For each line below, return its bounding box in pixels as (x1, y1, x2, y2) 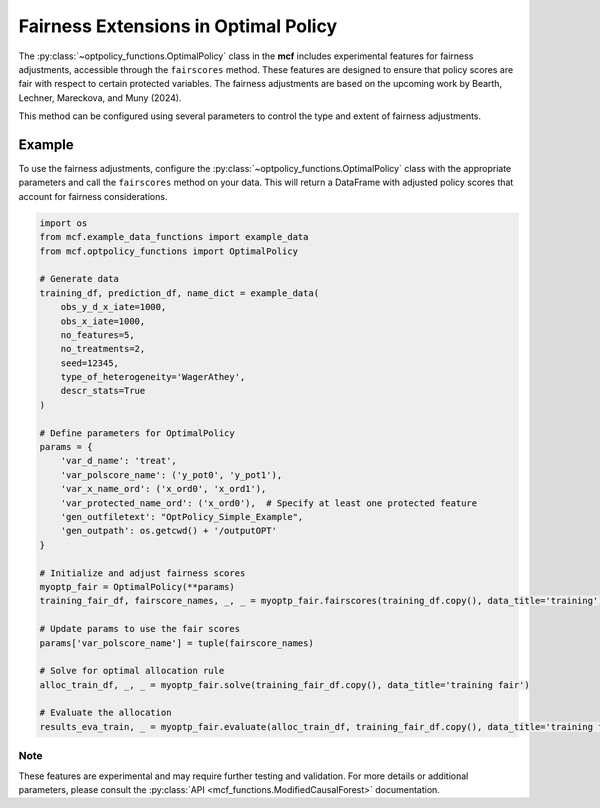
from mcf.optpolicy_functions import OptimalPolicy (39, 245, 299, 257)
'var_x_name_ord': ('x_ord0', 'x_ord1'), (60, 483, 267, 495)
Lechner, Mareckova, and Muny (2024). (18, 91, 182, 104)
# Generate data (39, 273, 120, 285)
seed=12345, (60, 357, 120, 369)
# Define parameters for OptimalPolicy (39, 427, 235, 439)
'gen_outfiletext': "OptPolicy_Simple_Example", (60, 511, 304, 522)
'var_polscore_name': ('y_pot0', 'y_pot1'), (60, 469, 283, 480)
